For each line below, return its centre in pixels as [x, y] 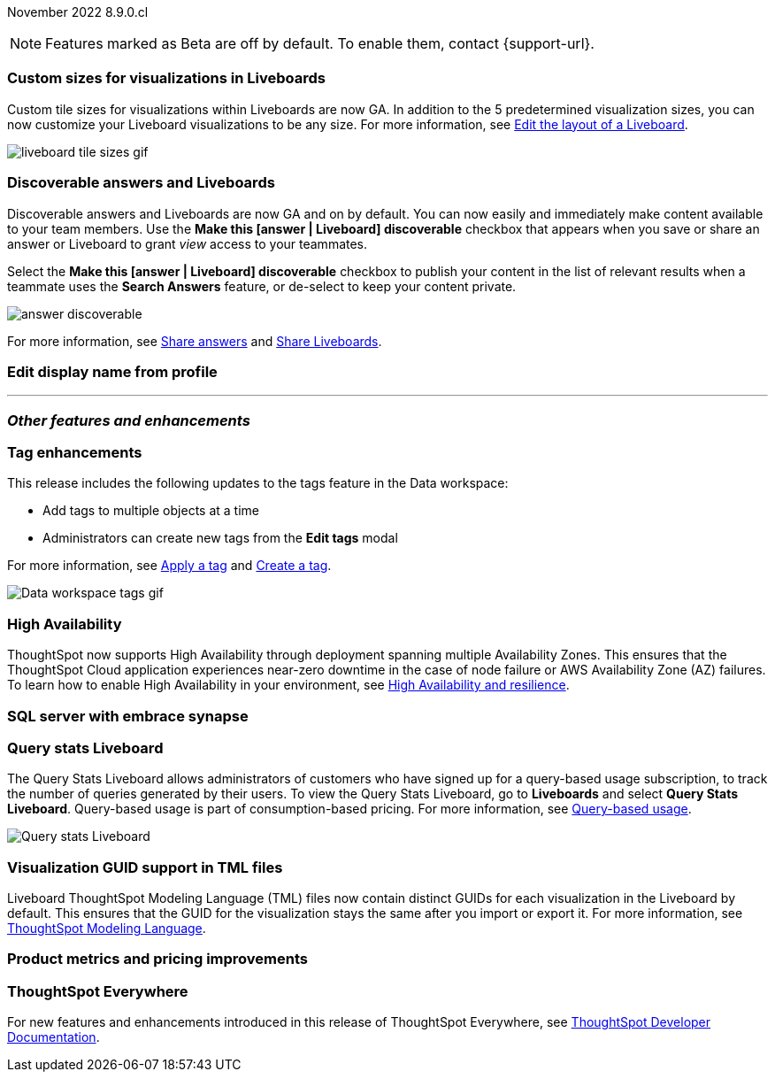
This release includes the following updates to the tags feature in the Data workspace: [258, 483]
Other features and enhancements [129, 420]
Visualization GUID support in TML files [145, 867]
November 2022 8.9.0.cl [78, 12]
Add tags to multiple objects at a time [151, 511]
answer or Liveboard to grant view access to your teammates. [188, 243]
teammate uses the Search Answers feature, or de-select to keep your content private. [262, 286]
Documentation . [54, 1037]
